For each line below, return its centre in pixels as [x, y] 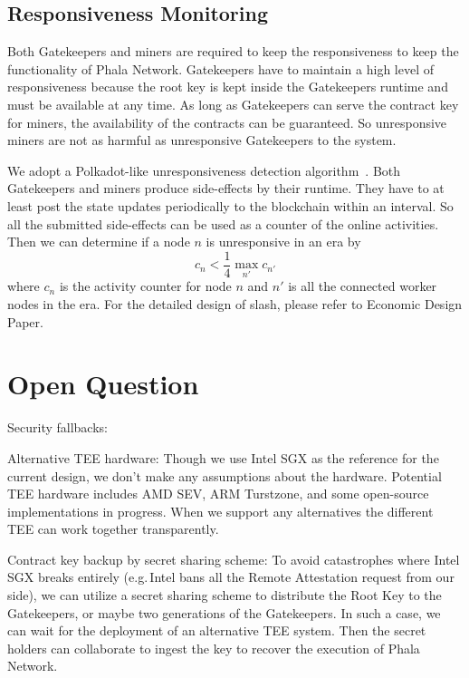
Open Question [103, 384]
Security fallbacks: [57, 427]
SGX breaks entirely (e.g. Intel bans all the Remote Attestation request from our [231, 577]
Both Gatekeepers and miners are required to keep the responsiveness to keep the [233, 51]
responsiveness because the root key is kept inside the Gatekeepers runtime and [228, 87]
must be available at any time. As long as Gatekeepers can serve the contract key [233, 104]
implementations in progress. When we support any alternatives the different [220, 511]
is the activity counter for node [145, 286]
